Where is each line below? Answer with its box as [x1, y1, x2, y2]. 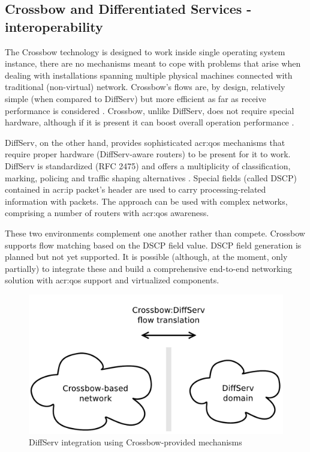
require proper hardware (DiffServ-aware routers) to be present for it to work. [5, 148, 291, 160]
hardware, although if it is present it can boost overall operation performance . [5, 116, 294, 128]
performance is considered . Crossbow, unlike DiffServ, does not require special [5, 104, 294, 116]
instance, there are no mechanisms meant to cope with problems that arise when [5, 57, 301, 70]
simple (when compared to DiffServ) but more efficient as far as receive [5, 92, 266, 104]
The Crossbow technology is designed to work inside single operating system [5, 45, 285, 58]
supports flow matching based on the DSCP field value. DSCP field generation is [5, 238, 302, 251]
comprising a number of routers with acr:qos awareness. [5, 206, 209, 219]
